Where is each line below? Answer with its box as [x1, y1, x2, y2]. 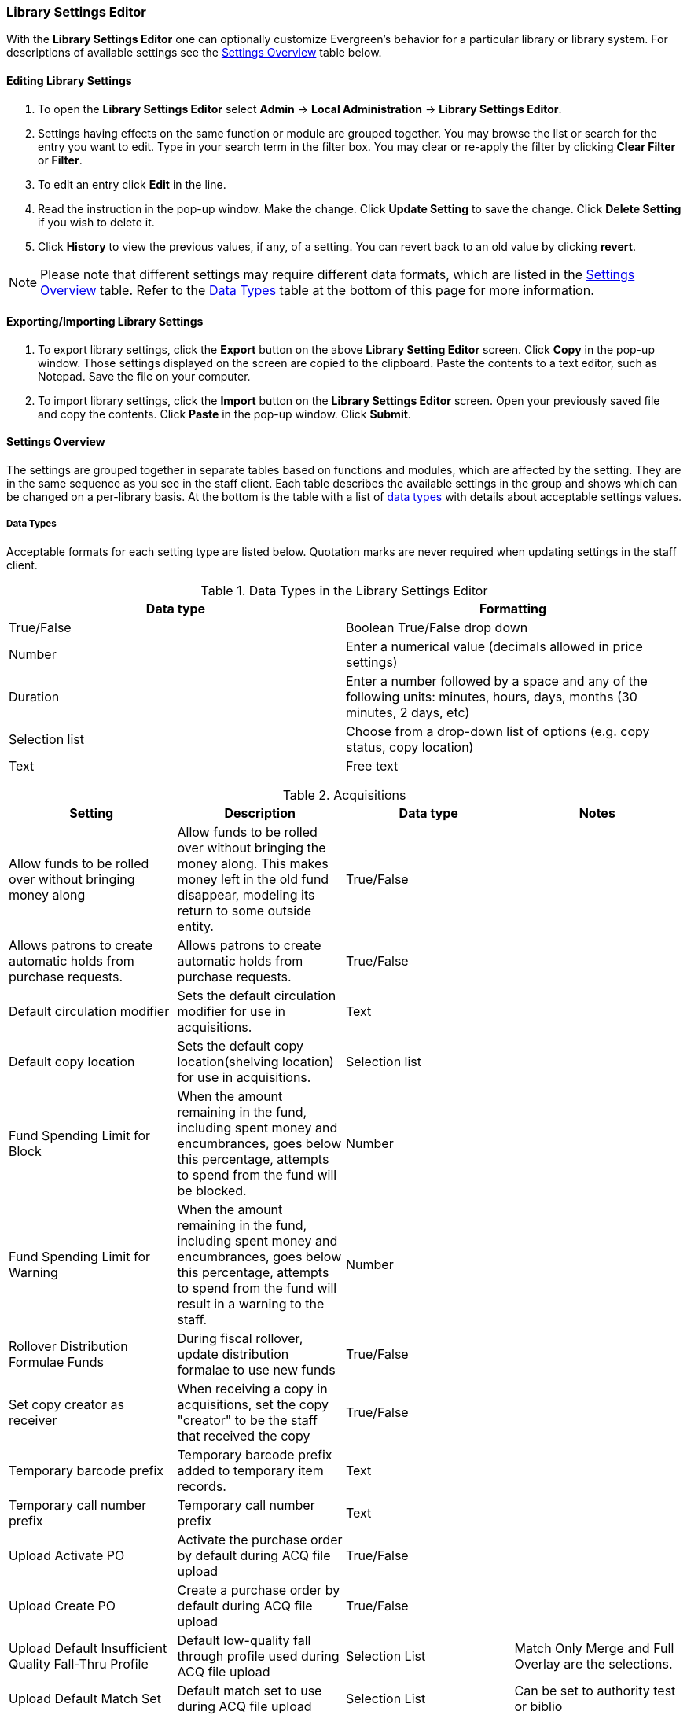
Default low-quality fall [177, 1632, 311, 1648]
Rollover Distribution [9, 1338, 128, 1354]
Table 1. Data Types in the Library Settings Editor [200, 582, 488, 598]
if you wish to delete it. [38, 215, 155, 229]
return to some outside [177, 902, 312, 918]
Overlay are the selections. [514, 1655, 673, 1672]
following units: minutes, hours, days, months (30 [346, 688, 637, 705]
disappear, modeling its [177, 886, 315, 903]
